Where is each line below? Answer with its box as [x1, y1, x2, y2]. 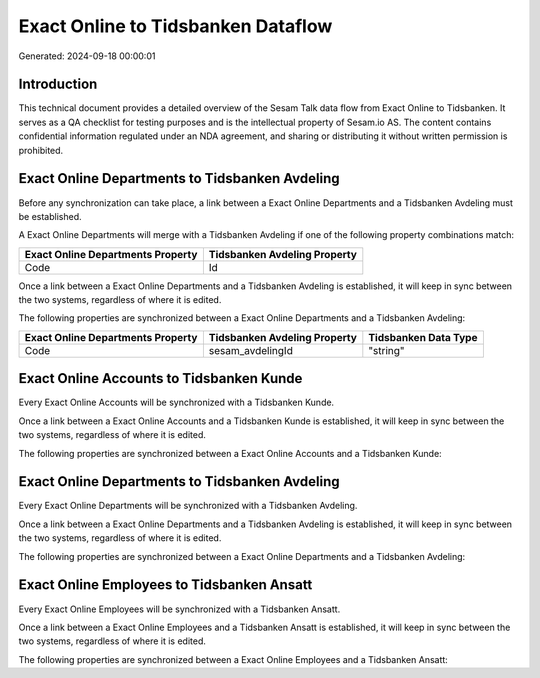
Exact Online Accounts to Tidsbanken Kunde [18, 370, 303, 387]
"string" [368, 343, 405, 357]
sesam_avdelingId [208, 343, 294, 357]
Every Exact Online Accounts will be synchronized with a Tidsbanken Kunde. [18, 396, 335, 409]
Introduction [18, 76, 98, 93]
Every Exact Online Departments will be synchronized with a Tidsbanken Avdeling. [18, 500, 358, 512]
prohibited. [18, 144, 64, 156]
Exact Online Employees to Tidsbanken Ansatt [18, 576, 313, 594]
